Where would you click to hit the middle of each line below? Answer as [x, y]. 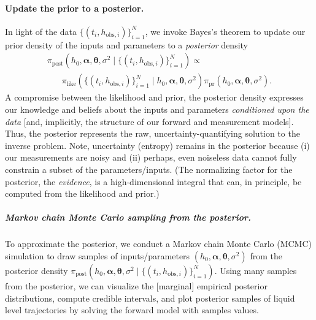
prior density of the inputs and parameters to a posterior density [127, 44]
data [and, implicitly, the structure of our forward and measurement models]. [149, 121]
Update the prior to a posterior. [75, 8]
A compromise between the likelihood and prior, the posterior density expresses [154, 97]
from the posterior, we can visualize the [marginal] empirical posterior [136, 285]
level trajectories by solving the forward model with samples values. [132, 310]
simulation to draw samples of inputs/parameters [98, 255]
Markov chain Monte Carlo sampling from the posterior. [128, 217]
